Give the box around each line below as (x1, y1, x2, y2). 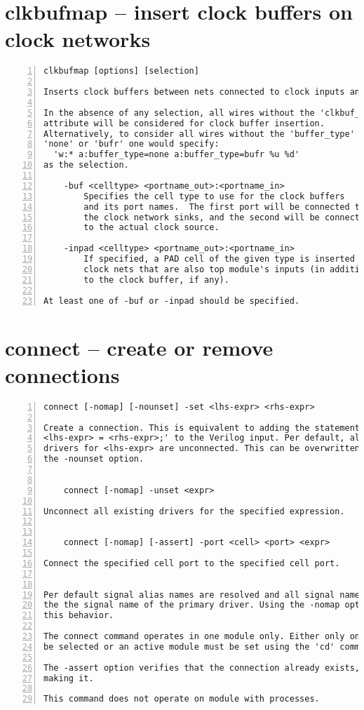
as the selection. (43, 160, 129, 170)
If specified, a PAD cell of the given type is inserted (83, 254, 355, 264)
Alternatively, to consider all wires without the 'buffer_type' (43, 128, 355, 139)
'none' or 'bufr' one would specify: (43, 139, 220, 149)
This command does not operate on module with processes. (43, 694, 320, 704)
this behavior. (43, 610, 114, 621)
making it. (43, 673, 94, 683)
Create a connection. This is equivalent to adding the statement (43, 422, 360, 433)
